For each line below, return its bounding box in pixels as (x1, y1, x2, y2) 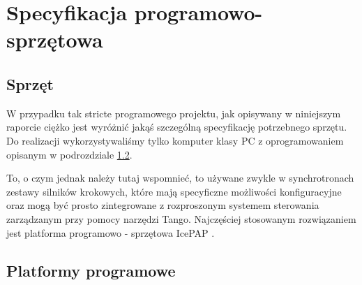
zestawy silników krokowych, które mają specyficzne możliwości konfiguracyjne (6, 184, 342, 198)
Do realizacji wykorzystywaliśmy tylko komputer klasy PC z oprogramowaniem (6, 133, 344, 147)
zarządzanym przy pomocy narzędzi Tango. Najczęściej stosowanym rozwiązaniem (6, 211, 356, 226)
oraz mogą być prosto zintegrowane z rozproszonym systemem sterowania (6, 198, 319, 212)
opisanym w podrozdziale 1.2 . (6, 147, 133, 161)
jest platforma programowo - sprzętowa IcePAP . (6, 225, 215, 240)
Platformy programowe (6, 259, 176, 281)
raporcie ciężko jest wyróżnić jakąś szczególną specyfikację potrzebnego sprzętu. (6, 119, 347, 134)
